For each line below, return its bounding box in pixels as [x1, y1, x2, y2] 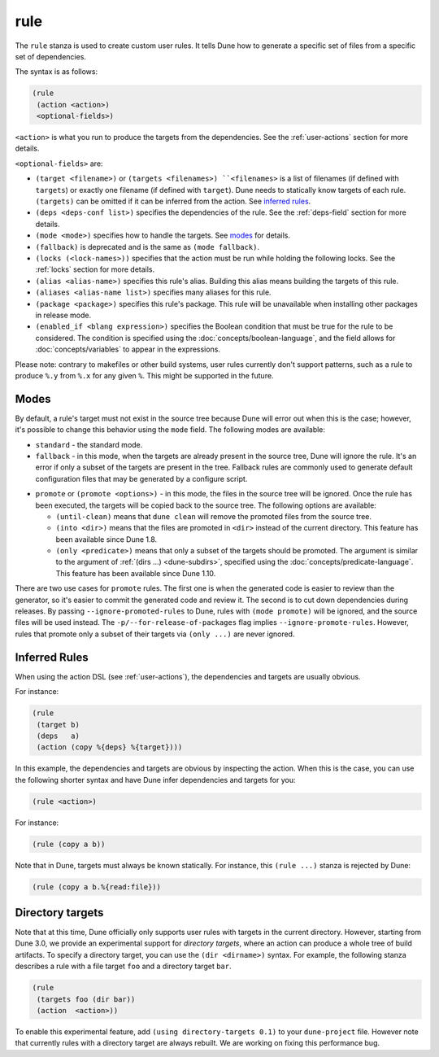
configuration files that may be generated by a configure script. [35, 474, 248, 483]
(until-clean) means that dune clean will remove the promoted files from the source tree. [55, 511, 372, 521]
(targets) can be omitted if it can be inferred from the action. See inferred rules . [35, 196, 311, 207]
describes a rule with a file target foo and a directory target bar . [15, 961, 232, 972]
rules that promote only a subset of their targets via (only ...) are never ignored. [15, 629, 295, 639]
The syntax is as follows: [15, 67, 98, 76]
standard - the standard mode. [35, 439, 143, 449]
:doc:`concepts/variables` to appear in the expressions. [35, 344, 221, 354]
